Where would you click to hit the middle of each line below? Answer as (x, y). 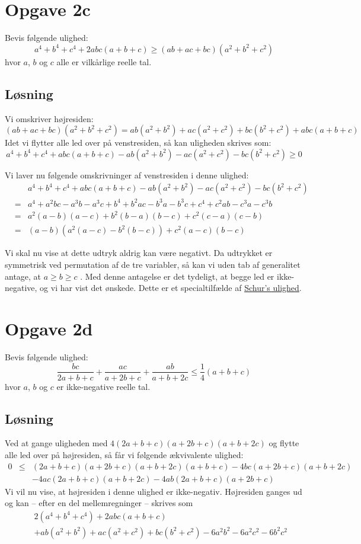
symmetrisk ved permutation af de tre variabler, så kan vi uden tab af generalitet (153, 265)
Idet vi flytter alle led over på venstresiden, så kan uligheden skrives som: (138, 143)
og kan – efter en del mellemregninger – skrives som (99, 503)
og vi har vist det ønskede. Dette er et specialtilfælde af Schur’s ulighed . (171, 288)
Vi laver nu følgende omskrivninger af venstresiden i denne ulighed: (127, 175)
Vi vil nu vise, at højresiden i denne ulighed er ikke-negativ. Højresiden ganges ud (154, 491)
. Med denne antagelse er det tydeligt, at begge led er (177, 276)
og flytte (284, 443)
